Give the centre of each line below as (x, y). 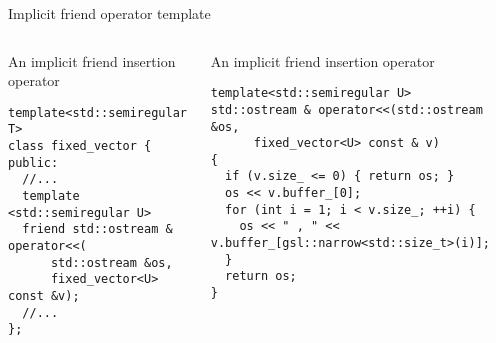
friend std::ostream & (97, 229)
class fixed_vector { (80, 146)
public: (33, 162)
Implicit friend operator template (109, 13)
